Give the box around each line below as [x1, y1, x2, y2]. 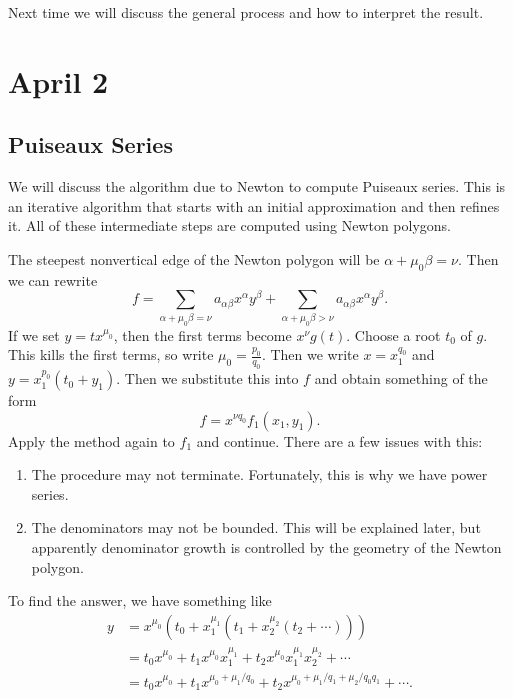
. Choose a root [346, 324, 441, 345]
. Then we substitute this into [116, 368, 299, 389]
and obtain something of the [314, 368, 488, 389]
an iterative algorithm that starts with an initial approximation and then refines [8, 195, 500, 216]
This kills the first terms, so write [8, 344, 214, 365]
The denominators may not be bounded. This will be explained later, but [31, 517, 481, 538]
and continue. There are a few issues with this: [196, 430, 483, 451]
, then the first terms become [113, 324, 292, 345]
